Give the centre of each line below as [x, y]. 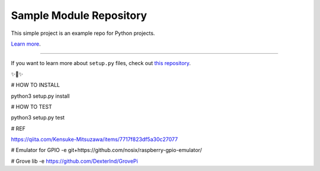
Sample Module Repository [79, 15]
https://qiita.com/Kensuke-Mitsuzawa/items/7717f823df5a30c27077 [94, 140]
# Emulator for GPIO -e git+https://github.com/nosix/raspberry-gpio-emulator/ [106, 150]
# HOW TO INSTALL [36, 85]
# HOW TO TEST [32, 107]
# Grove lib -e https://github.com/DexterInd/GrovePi [75, 161]
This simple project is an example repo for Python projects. [83, 33]
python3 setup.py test [38, 118]
